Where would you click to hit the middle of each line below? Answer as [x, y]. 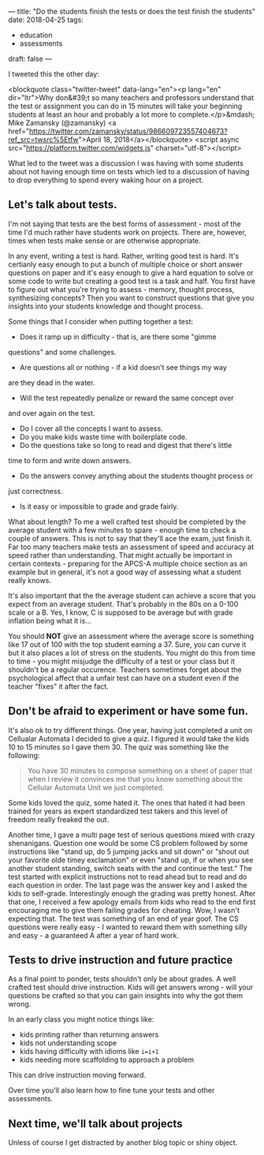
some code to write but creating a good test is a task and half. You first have [132, 281]
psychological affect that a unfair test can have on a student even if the [124, 678]
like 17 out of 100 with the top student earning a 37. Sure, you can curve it [127, 644]
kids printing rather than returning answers [89, 1035]
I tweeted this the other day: [54, 74]
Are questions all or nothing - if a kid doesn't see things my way [123, 367]
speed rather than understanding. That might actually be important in [120, 555]
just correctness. [35, 491]
